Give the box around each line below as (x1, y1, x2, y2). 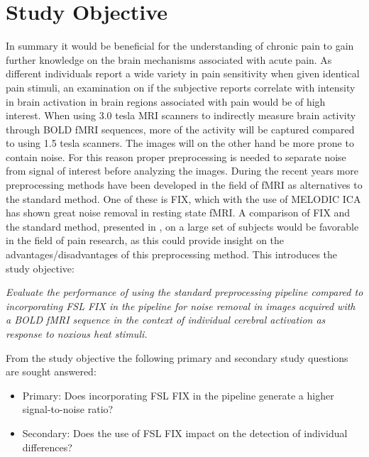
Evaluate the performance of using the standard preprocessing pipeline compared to (6, 285, 363, 299)
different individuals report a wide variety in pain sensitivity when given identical (6, 66, 360, 81)
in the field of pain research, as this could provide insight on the (6, 233, 285, 248)
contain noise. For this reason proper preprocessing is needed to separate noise (6, 149, 346, 164)
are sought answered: (6, 364, 97, 379)
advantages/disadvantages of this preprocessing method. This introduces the (6, 247, 338, 262)
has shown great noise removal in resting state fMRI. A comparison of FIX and (6, 205, 351, 220)
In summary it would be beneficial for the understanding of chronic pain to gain (6, 38, 354, 53)
